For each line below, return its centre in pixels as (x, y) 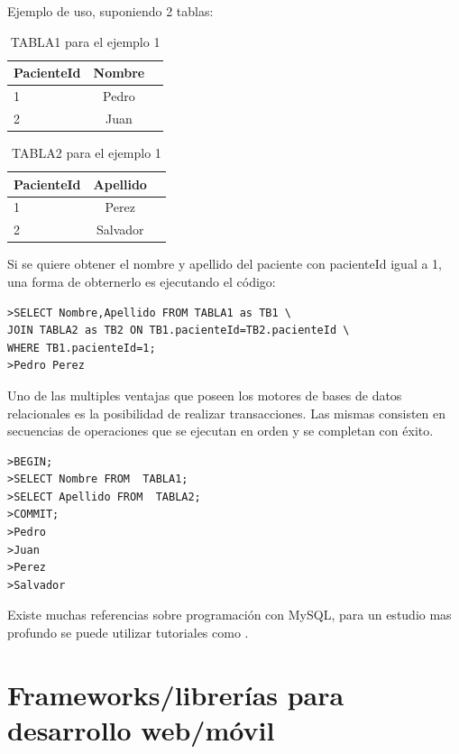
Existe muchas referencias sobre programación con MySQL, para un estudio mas (229, 615)
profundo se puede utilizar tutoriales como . (128, 633)
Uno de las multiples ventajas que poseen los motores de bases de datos (205, 395)
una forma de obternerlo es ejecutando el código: (142, 281)
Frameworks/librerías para (176, 694)
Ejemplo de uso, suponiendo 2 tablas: (110, 11)
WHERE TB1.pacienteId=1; (82, 348)
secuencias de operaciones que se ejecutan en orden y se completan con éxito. (220, 431)
